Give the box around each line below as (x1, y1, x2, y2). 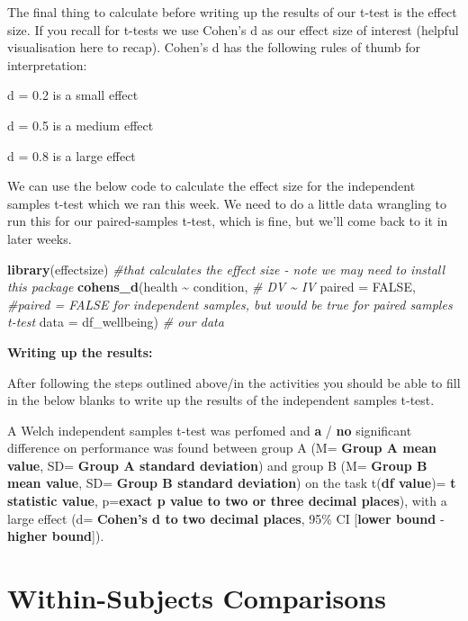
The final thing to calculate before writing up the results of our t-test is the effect (7, 3, 457, 21)
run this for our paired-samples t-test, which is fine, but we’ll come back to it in (7, 211, 448, 230)
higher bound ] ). (7, 526, 104, 545)
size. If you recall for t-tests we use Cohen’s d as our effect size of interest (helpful (7, 20, 459, 39)
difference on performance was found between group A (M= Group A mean (7, 438, 436, 457)
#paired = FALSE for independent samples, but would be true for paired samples (7, 294, 453, 313)
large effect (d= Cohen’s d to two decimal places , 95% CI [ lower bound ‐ (7, 508, 445, 527)
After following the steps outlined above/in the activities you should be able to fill (7, 373, 461, 391)
